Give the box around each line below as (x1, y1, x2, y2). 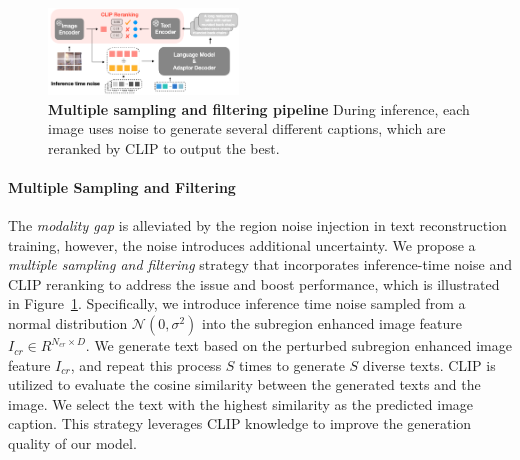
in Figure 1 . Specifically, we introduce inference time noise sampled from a (8, 293, 466, 314)
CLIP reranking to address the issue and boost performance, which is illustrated (8, 273, 500, 294)
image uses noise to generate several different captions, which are (48, 118, 446, 139)
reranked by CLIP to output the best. (48, 137, 280, 158)
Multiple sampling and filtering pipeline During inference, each (48, 98, 470, 119)
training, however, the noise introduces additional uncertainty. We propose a (8, 234, 476, 255)
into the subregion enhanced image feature (202, 313, 462, 334)
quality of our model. (8, 433, 137, 454)
